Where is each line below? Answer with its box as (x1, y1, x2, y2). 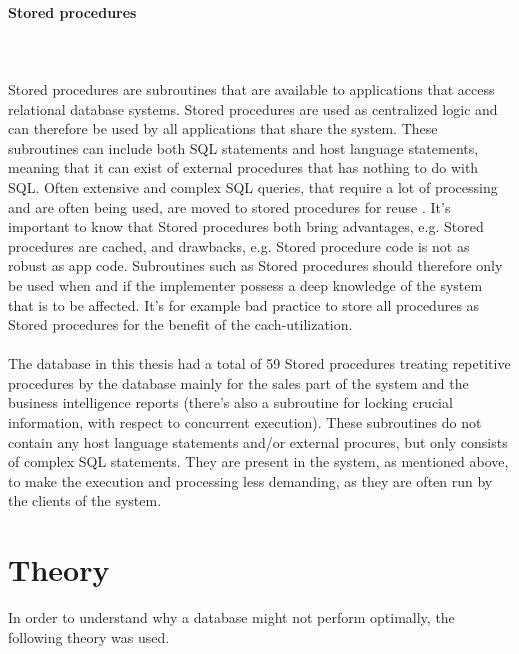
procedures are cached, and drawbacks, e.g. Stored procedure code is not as (8, 235, 470, 256)
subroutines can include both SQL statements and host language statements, (8, 137, 479, 158)
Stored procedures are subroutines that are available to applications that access (8, 78, 495, 99)
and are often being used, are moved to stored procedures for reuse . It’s (8, 196, 451, 217)
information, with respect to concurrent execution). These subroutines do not (8, 412, 482, 433)
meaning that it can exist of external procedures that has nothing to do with (8, 157, 479, 178)
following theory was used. (8, 626, 170, 647)
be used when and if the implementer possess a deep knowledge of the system (8, 274, 483, 295)
